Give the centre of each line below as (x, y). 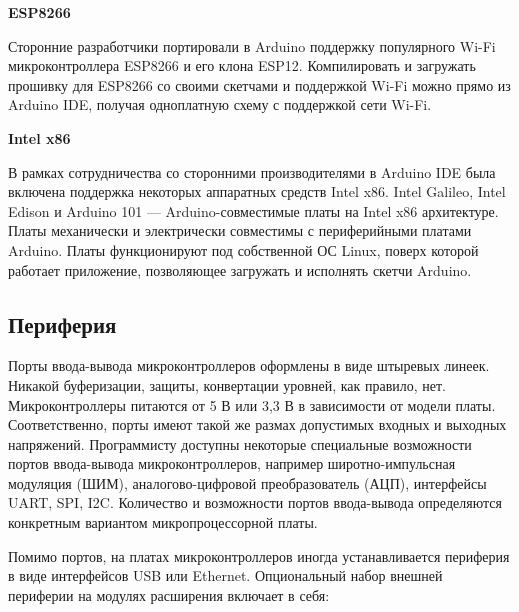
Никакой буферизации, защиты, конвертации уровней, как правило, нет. (227, 384)
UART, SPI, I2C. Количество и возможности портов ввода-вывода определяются (255, 502)
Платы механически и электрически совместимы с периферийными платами (240, 230)
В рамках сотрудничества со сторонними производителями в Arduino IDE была (252, 171)
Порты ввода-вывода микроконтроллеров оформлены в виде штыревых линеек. (249, 365)
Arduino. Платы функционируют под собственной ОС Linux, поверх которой (243, 249)
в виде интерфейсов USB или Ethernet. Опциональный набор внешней (225, 575)
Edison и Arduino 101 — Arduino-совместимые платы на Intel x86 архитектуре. (253, 210)
